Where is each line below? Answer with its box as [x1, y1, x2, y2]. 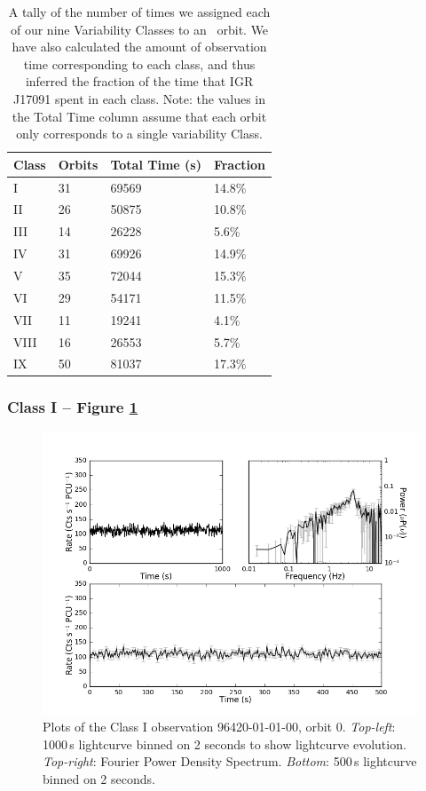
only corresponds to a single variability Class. [16, 124, 263, 143]
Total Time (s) [110, 154, 201, 173]
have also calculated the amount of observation [12, 37, 267, 56]
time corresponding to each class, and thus [23, 54, 256, 73]
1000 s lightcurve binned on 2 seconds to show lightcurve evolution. [43, 734, 406, 753]
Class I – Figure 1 [7, 396, 138, 418]
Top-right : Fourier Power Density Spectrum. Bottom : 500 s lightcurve [43, 752, 417, 771]
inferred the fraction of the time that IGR [25, 72, 254, 91]
